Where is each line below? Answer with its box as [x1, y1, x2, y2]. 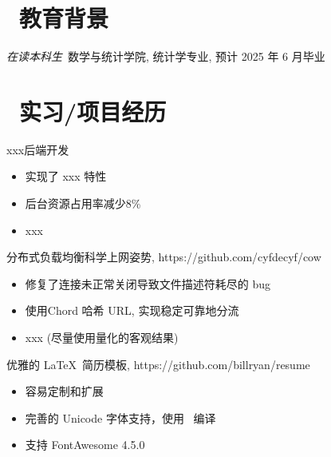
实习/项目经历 [19, 94, 167, 127]
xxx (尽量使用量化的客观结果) [25, 329, 179, 345]
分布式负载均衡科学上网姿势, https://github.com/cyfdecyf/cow [6, 248, 321, 265]
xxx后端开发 [6, 141, 69, 157]
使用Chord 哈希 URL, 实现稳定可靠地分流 [25, 302, 239, 319]
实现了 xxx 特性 [25, 168, 107, 185]
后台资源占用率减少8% [25, 195, 141, 212]
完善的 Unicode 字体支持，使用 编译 [25, 409, 216, 426]
